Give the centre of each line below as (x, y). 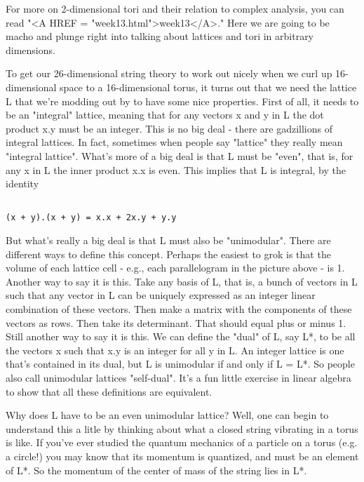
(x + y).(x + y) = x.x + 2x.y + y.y (91, 218)
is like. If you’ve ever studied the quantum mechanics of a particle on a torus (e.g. (182, 442)
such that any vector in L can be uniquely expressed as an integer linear (161, 295)
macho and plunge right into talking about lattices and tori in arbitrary (160, 36)
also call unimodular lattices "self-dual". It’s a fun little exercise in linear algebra (178, 377)
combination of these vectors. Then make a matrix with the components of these (179, 309)
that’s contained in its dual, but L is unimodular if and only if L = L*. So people (180, 364)
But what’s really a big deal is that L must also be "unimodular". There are (168, 240)
